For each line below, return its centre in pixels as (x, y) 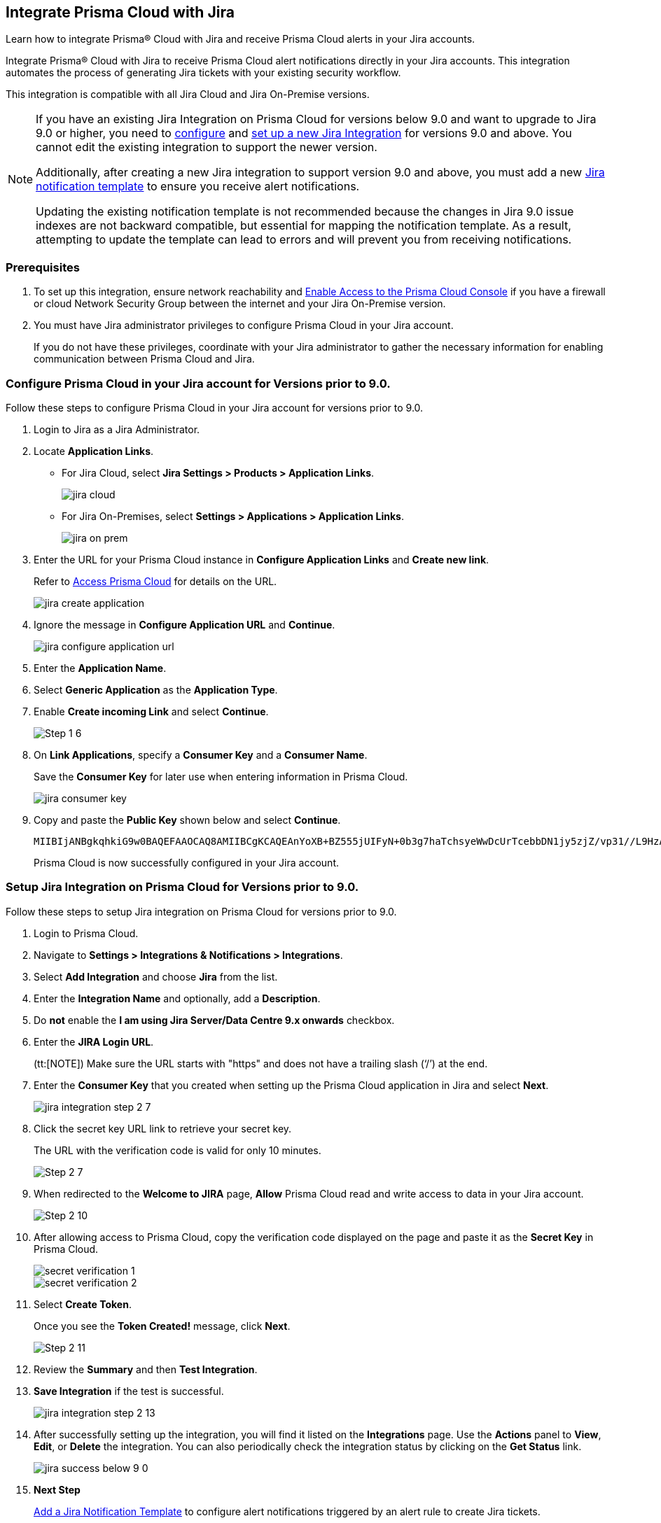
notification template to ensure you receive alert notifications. (198, 187)
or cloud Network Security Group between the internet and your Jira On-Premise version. (240, 304)
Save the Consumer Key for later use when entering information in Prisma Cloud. (221, 776)
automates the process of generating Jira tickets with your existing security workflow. (203, 73)
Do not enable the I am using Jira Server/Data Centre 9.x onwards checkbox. (214, 1020)
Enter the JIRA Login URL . (94, 1041)
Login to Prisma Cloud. (86, 933)
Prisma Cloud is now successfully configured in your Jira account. (186, 862)
